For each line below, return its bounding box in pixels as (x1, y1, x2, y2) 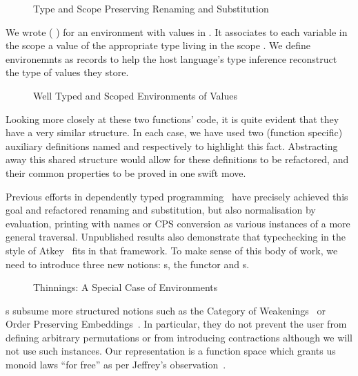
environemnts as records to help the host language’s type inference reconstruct (6, 51, 337, 66)
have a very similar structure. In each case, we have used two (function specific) (6, 125, 343, 140)
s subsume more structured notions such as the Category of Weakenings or (6, 303, 326, 317)
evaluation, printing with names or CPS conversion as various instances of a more (6, 216, 350, 230)
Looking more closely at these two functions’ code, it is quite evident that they (6, 111, 339, 126)
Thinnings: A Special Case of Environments (33, 280, 218, 294)
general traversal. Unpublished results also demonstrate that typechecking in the (6, 229, 346, 244)
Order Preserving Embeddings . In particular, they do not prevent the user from (6, 317, 347, 331)
